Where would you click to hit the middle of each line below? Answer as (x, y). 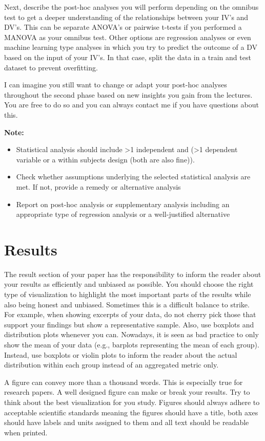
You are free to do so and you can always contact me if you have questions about (131, 105)
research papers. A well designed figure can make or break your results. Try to (127, 392)
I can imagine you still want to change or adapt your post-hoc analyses (116, 85)
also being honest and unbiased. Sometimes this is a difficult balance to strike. (127, 304)
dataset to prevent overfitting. (51, 67)
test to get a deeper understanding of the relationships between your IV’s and (126, 17)
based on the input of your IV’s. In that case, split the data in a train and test (128, 57)
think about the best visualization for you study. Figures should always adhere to (132, 402)
